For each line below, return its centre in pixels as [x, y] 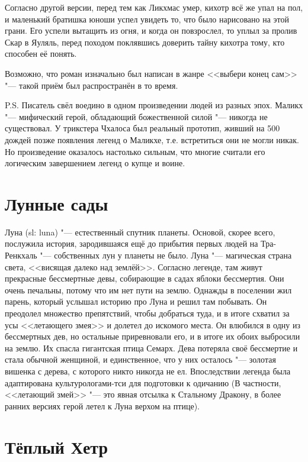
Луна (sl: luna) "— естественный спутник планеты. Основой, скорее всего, [140, 232]
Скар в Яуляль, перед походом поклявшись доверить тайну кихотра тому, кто [145, 42]
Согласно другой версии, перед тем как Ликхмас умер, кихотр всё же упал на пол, [154, 7]
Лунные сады [57, 203]
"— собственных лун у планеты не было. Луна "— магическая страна [166, 255]
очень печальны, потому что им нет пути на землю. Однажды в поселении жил [148, 290]
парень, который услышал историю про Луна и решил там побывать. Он [136, 301]
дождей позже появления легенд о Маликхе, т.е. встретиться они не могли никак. [152, 139]
